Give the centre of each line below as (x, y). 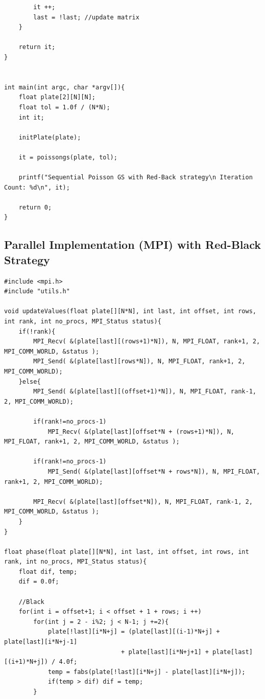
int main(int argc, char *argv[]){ (65, 87)
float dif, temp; (48, 572)
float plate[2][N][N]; (57, 97)
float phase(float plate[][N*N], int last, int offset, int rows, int (127, 552)
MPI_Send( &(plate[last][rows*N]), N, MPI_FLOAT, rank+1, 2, (139, 362)
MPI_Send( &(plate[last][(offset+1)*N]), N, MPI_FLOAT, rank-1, (145, 392)
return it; (37, 47)
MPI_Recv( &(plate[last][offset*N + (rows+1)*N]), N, (141, 432)
